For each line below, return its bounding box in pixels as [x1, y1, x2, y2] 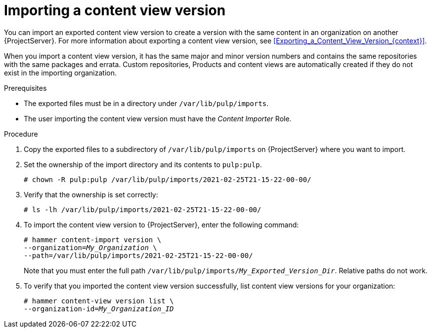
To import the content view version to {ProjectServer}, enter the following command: [24, 220, 299, 229]
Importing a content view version [4, 2, 226, 19]
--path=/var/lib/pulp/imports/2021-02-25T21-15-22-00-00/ [24, 251, 253, 259]
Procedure [4, 129, 38, 138]
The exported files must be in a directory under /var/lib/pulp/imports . [24, 99, 269, 108]
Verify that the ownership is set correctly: [24, 190, 158, 199]
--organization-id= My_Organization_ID [24, 304, 174, 313]
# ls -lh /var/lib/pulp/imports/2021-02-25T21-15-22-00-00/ [24, 205, 261, 214]
